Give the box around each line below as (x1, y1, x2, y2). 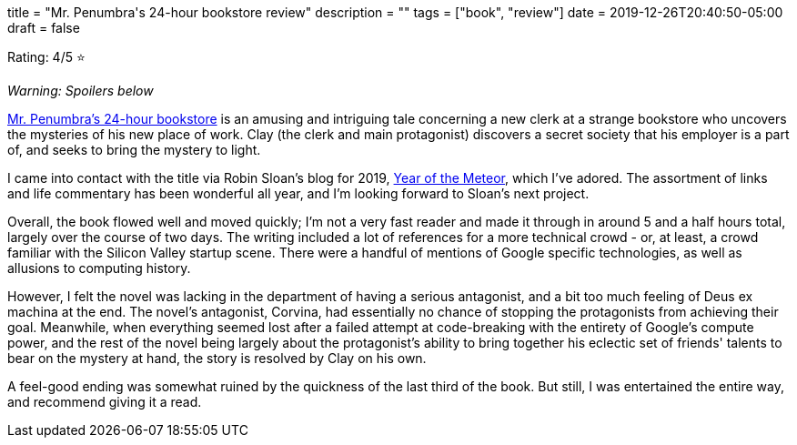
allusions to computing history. (7, 260, 191, 276)
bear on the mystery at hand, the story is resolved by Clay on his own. (7, 350, 427, 366)
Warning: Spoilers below (7, 83, 154, 98)
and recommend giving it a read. (7, 394, 202, 410)
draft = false (7, 20, 80, 35)
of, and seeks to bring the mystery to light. (7, 142, 261, 157)
